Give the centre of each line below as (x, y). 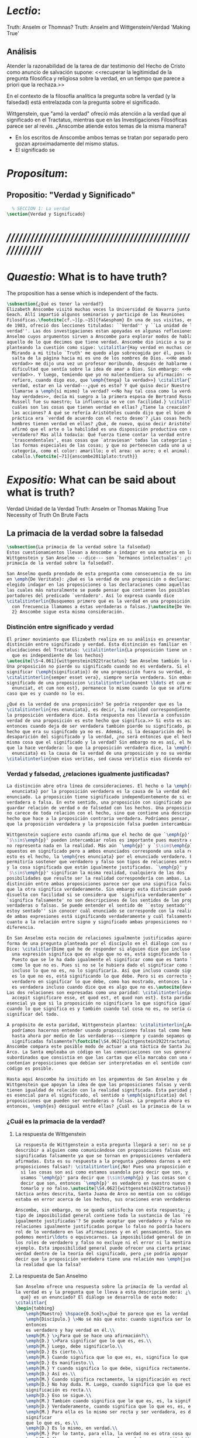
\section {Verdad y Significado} (46, 214)
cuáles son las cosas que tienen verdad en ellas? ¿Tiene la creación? (101, 408)
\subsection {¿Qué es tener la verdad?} (55, 304)
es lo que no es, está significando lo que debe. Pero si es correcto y (102, 976)
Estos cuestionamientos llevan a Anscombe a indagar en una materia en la (100, 552)
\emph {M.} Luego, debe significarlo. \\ (75, 1347)
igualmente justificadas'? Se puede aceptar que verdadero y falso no (103, 1221)
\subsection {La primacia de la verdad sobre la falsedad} (79, 547)
